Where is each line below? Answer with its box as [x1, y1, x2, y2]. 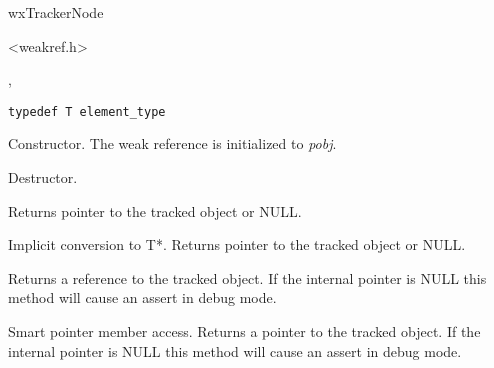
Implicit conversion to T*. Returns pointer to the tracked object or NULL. [8, 234, 466, 255]
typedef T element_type [8, 104, 166, 119]
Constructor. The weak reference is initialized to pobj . [8, 133, 337, 154]
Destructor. [8, 167, 78, 188]
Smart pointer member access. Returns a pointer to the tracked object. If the [8, 321, 481, 341]
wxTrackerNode [8, 2, 104, 22]
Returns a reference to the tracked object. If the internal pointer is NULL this [8, 267, 487, 288]
